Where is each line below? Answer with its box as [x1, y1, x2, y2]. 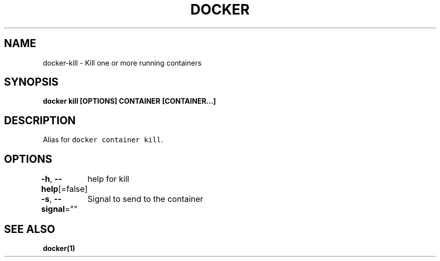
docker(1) [43, 243, 75, 252]
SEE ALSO [4, 222, 55, 235]
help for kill [87, 174, 130, 184]
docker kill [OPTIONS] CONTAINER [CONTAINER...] [43, 97, 216, 106]
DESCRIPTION [4, 114, 76, 127]
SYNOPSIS [4, 76, 59, 89]
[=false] [58, 184, 88, 194]
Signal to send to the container [87, 194, 203, 204]
